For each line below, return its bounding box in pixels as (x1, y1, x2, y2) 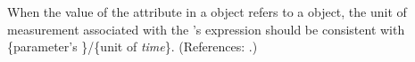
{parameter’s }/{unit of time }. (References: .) (7, 37, 258, 56)
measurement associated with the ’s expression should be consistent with (7, 19, 405, 38)
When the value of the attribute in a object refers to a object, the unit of (7, 3, 407, 20)
